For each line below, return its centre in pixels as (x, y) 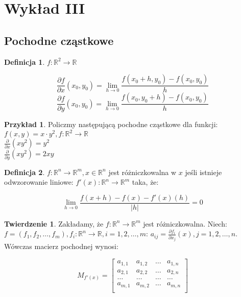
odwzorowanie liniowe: (39, 182)
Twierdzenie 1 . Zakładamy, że (54, 223)
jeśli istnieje (203, 172)
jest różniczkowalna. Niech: (185, 223)
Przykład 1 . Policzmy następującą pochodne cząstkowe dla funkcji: (111, 124)
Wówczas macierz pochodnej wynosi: (61, 246)
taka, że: (145, 182)
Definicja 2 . (25, 172)
